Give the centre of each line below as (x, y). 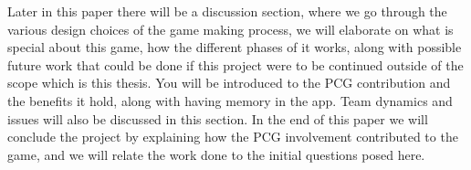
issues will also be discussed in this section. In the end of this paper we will (218, 118)
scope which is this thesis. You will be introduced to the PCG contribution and (229, 83)
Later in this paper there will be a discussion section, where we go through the (227, 11)
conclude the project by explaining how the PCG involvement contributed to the (233, 137)
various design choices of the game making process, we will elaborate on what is (230, 29)
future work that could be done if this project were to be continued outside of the (235, 64)
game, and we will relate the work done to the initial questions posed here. (216, 154)
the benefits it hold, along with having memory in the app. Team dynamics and (230, 100)
